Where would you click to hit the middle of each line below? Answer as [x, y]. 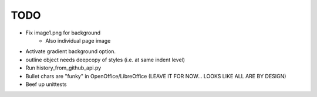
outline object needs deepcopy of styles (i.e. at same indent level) [105, 60]
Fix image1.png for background [63, 33]
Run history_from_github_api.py [63, 68]
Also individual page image [78, 40]
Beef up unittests [46, 84]
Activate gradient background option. [71, 51]
